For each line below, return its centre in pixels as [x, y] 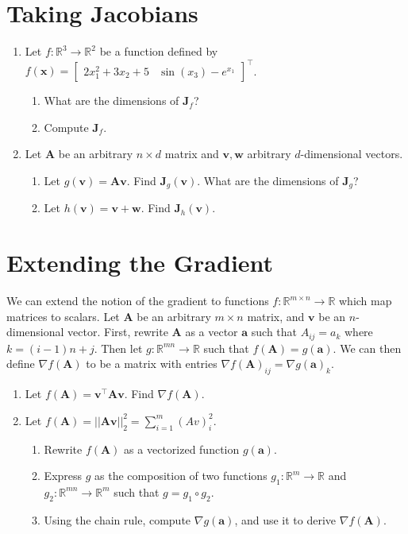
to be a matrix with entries [152, 364]
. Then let [118, 348]
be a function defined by [159, 51]
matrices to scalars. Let [63, 316]
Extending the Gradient [140, 263]
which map [365, 301]
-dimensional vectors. [352, 154]
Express [63, 476]
